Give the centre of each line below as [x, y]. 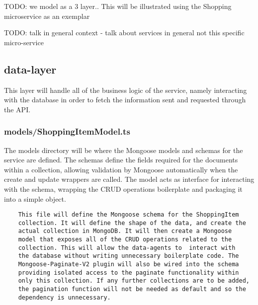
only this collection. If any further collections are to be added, [134, 281]
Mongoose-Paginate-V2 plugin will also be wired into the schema [129, 265]
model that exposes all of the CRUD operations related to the [125, 240]
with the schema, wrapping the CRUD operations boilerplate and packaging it [123, 189]
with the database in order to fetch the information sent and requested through [125, 100]
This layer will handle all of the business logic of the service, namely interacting [126, 90]
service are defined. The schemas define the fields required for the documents [121, 160]
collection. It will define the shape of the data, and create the [132, 223]
